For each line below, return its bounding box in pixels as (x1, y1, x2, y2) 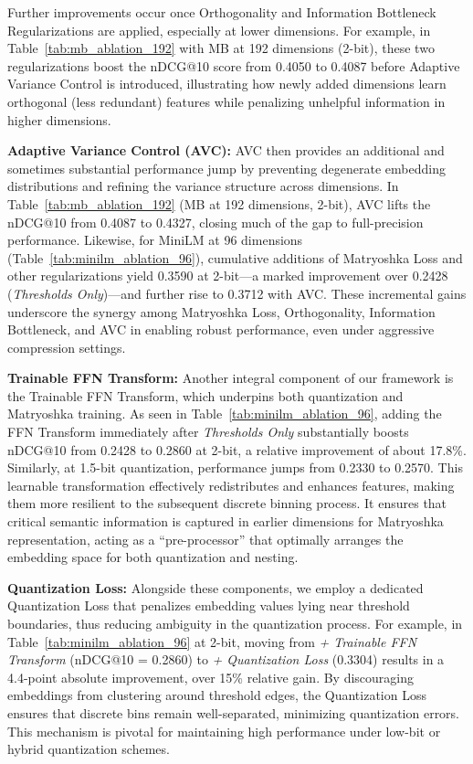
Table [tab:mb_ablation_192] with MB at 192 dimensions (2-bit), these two (7, 38, 435, 58)
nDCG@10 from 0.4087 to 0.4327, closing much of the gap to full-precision (7, 212, 424, 231)
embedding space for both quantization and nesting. (7, 547, 299, 567)
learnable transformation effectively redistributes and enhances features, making (7, 475, 455, 494)
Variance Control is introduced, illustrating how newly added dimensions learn (7, 74, 447, 93)
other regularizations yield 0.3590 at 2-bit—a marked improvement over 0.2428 (7, 266, 448, 285)
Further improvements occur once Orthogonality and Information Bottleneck (7, 3, 436, 21)
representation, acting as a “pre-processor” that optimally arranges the (7, 529, 404, 548)
